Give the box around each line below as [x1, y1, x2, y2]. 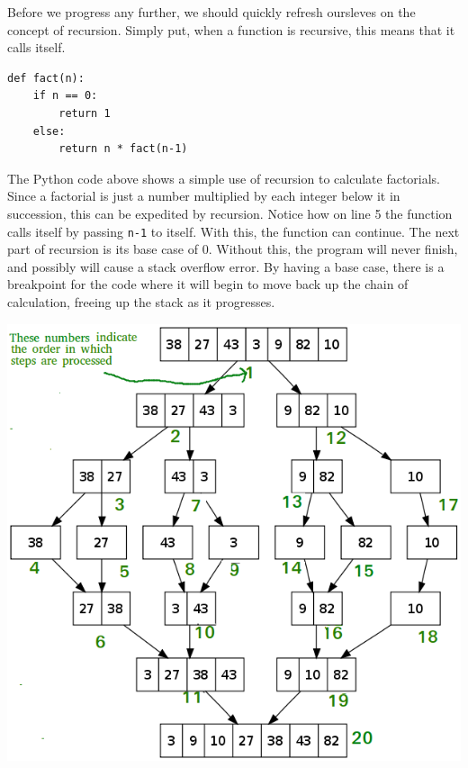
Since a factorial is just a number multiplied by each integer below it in [7, 186, 400, 205]
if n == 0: [32, 89, 98, 103]
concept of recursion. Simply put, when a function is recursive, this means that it [7, 20, 455, 39]
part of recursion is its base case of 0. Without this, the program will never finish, [7, 239, 458, 258]
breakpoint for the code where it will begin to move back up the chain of [7, 275, 409, 294]
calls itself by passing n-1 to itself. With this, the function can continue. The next [7, 221, 460, 240]
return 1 [58, 106, 111, 120]
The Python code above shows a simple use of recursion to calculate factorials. [7, 168, 441, 187]
